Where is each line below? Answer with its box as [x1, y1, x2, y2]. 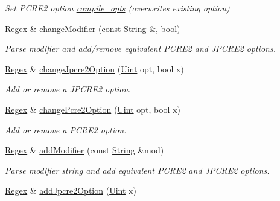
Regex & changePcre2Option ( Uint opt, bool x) [5, 103, 180, 115]
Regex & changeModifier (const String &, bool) [5, 22, 180, 34]
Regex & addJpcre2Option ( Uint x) [5, 184, 136, 197]
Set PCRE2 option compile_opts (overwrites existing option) [5, 2, 230, 14]
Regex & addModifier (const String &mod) [5, 144, 164, 156]
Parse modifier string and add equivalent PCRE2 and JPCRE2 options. [5, 164, 270, 176]
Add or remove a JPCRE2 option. [5, 83, 131, 95]
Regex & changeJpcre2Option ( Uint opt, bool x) [5, 62, 184, 75]
